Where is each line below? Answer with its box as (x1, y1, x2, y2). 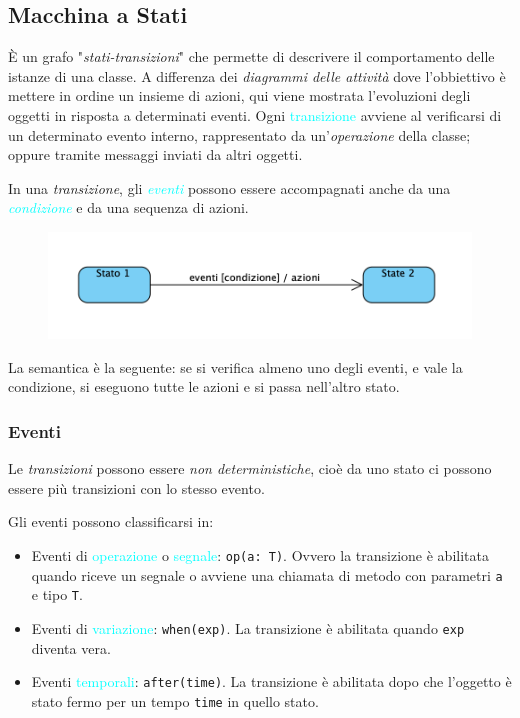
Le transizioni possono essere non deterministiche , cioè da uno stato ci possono (8, 458, 492, 479)
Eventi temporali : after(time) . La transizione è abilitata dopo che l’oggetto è (31, 671, 512, 692)
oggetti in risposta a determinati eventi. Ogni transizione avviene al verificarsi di (8, 104, 502, 125)
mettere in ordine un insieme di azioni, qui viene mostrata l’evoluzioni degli (8, 85, 471, 106)
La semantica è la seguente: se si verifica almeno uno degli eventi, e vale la (8, 356, 463, 377)
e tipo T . (31, 584, 83, 605)
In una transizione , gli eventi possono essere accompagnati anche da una (8, 177, 451, 198)
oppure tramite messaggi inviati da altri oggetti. (8, 144, 303, 165)
